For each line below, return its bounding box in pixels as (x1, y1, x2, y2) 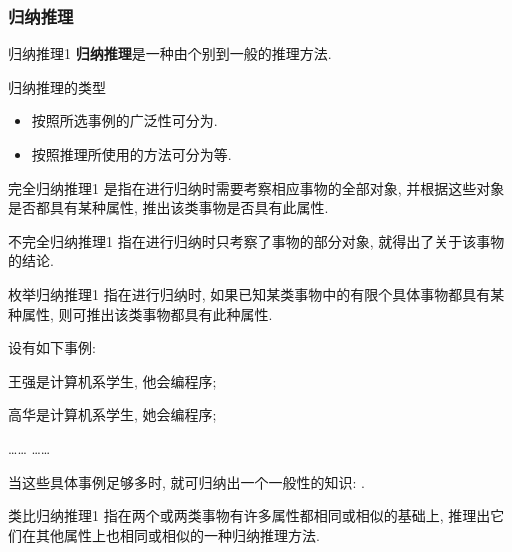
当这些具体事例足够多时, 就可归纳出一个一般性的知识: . (8, 471, 365, 492)
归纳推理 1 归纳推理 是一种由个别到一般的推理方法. (8, 43, 332, 64)
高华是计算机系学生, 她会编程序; (8, 404, 217, 425)
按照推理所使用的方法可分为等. (31, 144, 232, 164)
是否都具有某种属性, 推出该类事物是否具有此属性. (8, 197, 329, 218)
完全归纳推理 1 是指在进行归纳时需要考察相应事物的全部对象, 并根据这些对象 (8, 177, 505, 198)
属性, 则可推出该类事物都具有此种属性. (21, 303, 273, 324)
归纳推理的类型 (8, 76, 106, 97)
